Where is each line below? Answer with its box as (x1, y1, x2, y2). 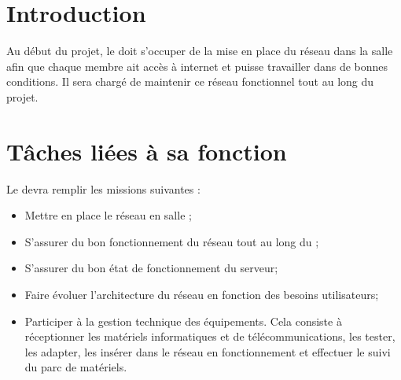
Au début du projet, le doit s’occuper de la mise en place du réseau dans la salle (6, 42, 393, 59)
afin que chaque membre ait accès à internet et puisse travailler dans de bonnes (6, 57, 388, 74)
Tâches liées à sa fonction (6, 135, 287, 167)
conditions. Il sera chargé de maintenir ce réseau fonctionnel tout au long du (6, 73, 374, 90)
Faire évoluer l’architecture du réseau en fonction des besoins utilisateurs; (24, 286, 379, 302)
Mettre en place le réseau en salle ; (24, 207, 192, 223)
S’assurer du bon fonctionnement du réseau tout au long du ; (24, 233, 319, 249)
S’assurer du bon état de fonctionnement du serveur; (24, 260, 278, 276)
